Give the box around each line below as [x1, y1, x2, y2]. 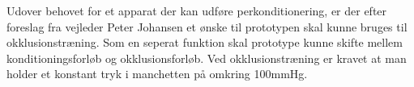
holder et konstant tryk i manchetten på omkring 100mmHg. [6, 65, 308, 82]
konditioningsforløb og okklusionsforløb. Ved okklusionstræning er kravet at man [6, 49, 407, 66]
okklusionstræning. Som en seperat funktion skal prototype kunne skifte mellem [6, 34, 403, 51]
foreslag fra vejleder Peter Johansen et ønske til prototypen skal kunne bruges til [6, 18, 408, 35]
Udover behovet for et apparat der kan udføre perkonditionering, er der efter [6, 2, 387, 19]
